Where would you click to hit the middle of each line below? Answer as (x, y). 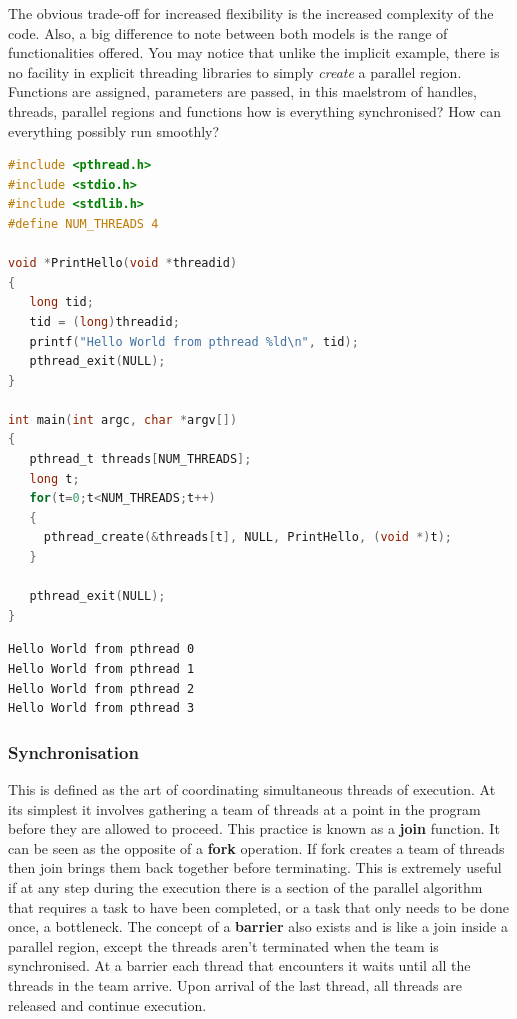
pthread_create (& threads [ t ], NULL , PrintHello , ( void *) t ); (248, 537)
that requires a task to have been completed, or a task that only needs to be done (258, 906)
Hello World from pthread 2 (101, 688)
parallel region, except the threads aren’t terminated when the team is (223, 945)
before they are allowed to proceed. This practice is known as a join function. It (254, 828)
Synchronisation (73, 751)
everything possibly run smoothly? (114, 130)
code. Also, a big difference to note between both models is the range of (228, 32)
